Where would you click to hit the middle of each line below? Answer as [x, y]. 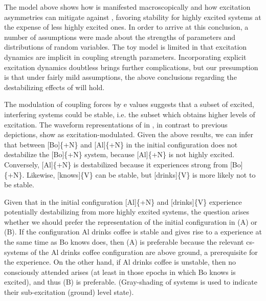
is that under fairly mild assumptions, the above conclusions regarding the [120, 77]
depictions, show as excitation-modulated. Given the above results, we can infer [129, 134]
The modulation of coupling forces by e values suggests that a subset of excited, [129, 104]
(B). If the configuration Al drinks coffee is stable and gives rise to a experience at [133, 232]
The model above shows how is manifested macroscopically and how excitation [127, 7]
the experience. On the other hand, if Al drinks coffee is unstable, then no [120, 262]
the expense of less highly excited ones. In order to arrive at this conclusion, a [126, 27]
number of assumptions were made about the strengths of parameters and [120, 37]
